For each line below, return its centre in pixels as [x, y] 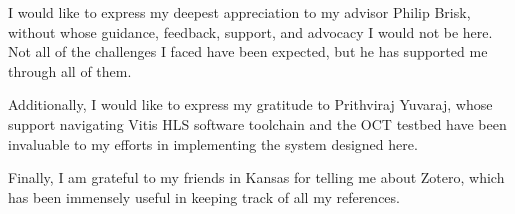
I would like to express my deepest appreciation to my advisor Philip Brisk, [239, 12]
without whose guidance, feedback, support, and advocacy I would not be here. [250, 31]
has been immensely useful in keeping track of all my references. [204, 196]
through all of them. [70, 70]
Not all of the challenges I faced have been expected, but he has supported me [248, 51]
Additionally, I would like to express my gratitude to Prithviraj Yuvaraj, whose [250, 104]
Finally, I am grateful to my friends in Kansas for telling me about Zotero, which [256, 177]
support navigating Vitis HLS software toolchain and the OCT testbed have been [257, 123]
